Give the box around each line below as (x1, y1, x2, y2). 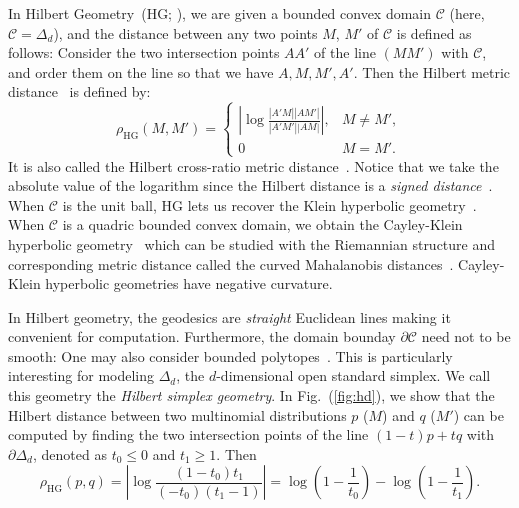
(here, (449, 3, 485, 23)
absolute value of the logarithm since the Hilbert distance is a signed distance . (8, 175, 493, 196)
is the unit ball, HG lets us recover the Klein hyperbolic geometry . (62, 194, 477, 215)
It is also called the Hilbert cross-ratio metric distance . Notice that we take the (8, 155, 499, 176)
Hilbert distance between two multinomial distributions (8, 404, 347, 425)
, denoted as (33, 443, 107, 464)
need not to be (421, 326, 511, 347)
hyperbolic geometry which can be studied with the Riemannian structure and (8, 233, 496, 254)
